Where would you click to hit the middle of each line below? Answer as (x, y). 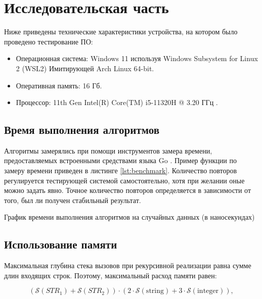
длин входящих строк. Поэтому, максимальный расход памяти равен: (111, 275)
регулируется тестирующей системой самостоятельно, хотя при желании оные (124, 180)
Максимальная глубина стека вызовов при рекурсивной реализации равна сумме (128, 265)
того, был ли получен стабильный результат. (73, 200)
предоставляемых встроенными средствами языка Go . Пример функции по (120, 160)
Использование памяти (61, 244)
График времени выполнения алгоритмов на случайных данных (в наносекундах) (129, 217)
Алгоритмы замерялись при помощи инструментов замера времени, (108, 150)
